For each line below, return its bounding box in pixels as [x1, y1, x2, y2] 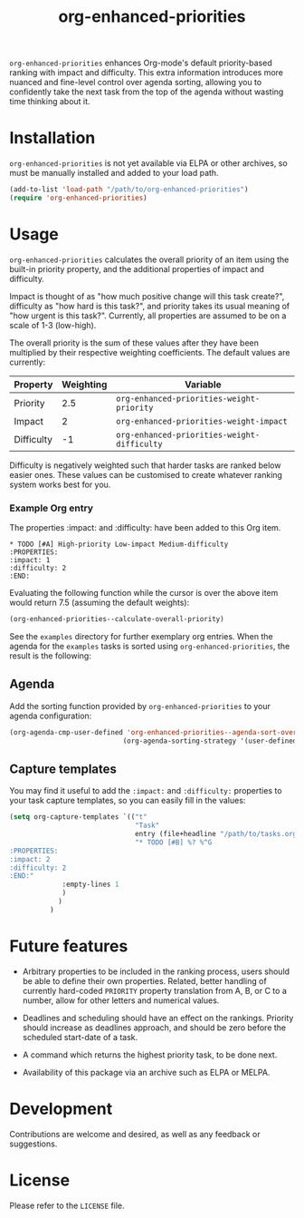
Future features [9, 936, 128, 957]
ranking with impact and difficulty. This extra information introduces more [9, 67, 283, 78]
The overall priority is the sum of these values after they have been [9, 337, 260, 348]
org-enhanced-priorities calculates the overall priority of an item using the [9, 254, 290, 265]
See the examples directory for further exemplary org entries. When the [9, 630, 273, 641]
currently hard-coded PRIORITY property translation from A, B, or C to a [22, 985, 288, 996]
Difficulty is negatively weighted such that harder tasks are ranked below [9, 460, 281, 471]
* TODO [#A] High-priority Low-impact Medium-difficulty [9, 540, 229, 550]
